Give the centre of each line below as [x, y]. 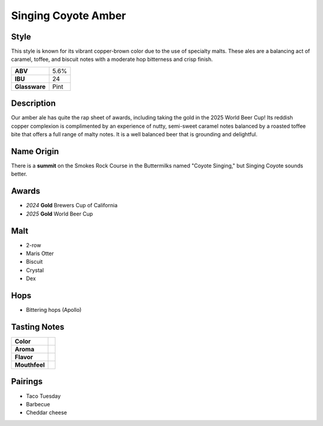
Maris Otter [40, 253]
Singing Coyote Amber [68, 16]
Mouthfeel [30, 365]
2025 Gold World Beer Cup [60, 214]
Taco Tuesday [43, 396]
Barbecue [38, 404]
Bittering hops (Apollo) [54, 310]
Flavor [24, 357]
